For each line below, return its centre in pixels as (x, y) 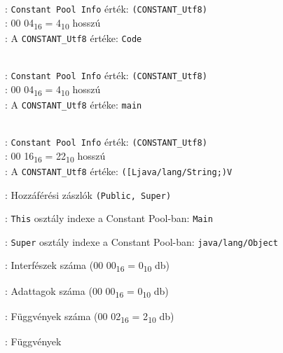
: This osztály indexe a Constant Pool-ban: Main (109, 218)
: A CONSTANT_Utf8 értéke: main (74, 104)
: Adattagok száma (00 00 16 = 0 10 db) (87, 291)
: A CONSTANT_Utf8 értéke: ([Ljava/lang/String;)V (119, 171)
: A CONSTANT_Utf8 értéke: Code (74, 37)
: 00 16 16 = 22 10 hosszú (55, 156)
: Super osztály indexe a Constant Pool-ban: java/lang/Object (141, 241)
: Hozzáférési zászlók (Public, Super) (88, 194)
